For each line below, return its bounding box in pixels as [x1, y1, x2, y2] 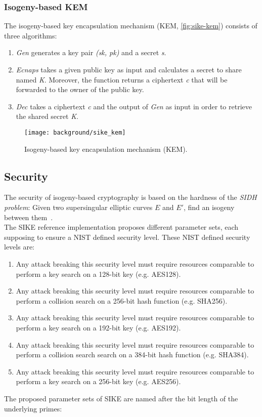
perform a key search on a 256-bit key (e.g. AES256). [16, 376, 181, 387]
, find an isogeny [183, 202, 235, 213]
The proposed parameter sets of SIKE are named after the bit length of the [4, 393, 238, 403]
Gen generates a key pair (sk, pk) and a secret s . [16, 47, 166, 58]
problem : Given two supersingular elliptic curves [4, 202, 153, 213]
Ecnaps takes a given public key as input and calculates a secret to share [16, 64, 242, 74]
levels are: [4, 241, 34, 252]
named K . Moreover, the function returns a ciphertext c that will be [16, 74, 228, 85]
